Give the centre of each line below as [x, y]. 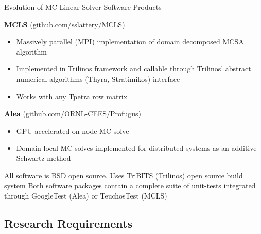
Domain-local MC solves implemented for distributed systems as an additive [136, 148]
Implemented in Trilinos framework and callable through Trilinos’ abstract [134, 69]
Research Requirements [68, 223]
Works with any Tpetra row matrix [72, 96]
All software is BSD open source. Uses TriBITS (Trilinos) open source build [124, 175]
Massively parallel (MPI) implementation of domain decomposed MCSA [130, 41]
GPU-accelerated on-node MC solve [73, 130]
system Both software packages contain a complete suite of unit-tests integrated [130, 185]
